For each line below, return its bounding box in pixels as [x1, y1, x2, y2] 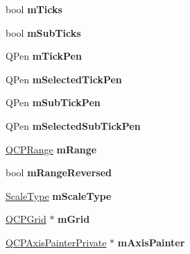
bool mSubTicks [6, 25, 81, 40]
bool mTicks [6, 2, 62, 16]
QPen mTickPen [6, 49, 82, 63]
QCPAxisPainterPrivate [6, 235, 107, 249]
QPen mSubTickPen [6, 95, 101, 110]
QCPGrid [6, 212, 46, 226]
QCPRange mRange [6, 142, 97, 156]
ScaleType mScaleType [6, 188, 112, 203]
